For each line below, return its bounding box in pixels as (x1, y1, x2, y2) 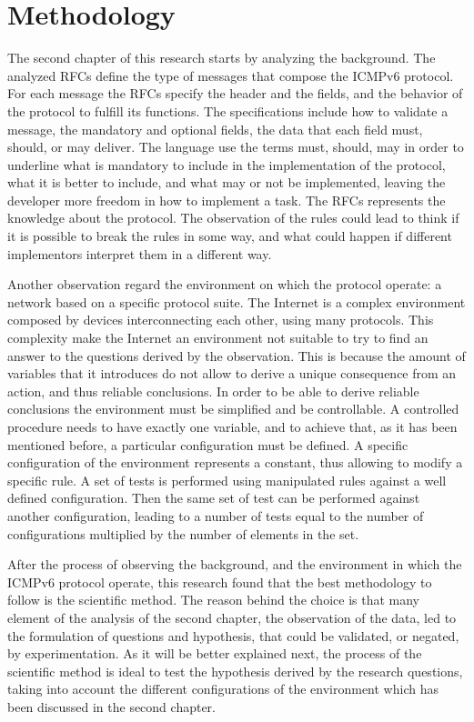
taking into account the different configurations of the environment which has (7, 679, 439, 698)
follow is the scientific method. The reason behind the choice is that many (7, 590, 419, 609)
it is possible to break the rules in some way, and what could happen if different (7, 226, 452, 246)
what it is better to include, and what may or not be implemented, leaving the (7, 173, 446, 192)
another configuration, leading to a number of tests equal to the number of (7, 506, 424, 525)
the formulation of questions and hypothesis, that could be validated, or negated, (7, 626, 459, 645)
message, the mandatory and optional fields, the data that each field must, (7, 119, 423, 138)
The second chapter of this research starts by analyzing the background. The (7, 48, 436, 67)
